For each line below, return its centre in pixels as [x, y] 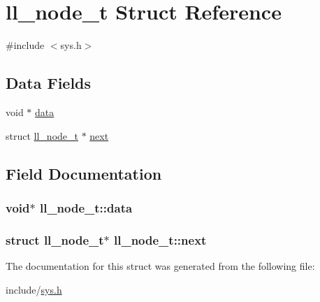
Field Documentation [84, 173]
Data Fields [49, 83]
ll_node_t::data [86, 207]
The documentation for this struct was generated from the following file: [160, 265]
